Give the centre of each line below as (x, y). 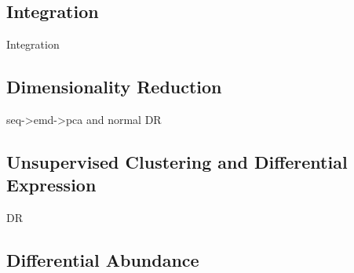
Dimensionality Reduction (114, 87)
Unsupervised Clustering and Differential (177, 161)
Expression (51, 185)
